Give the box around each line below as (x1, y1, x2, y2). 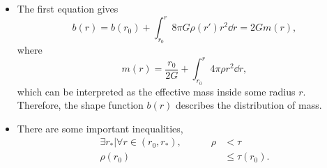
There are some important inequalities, (17, 121, 183, 135)
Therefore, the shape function (17, 98, 144, 112)
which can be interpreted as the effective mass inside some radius (17, 84, 296, 98)
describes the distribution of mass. (175, 98, 322, 112)
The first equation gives (17, 1, 119, 15)
